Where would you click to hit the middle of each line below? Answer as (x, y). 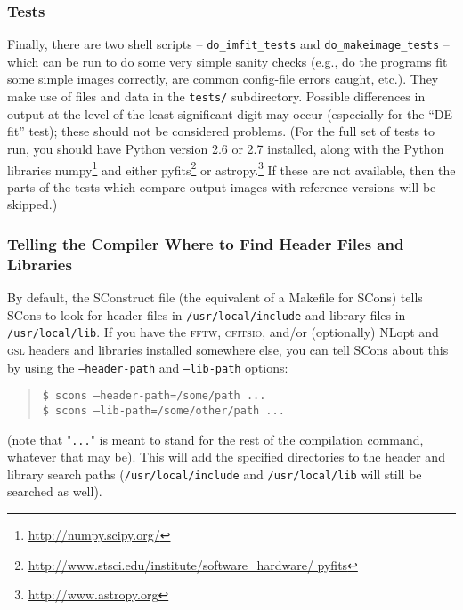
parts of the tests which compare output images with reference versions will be (222, 186)
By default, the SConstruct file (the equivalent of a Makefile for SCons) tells (215, 297)
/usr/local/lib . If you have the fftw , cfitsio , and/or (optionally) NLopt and (223, 332)
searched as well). (55, 491)
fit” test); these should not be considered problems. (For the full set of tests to (221, 131)
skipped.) (32, 204)
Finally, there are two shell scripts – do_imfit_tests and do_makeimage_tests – (228, 44)
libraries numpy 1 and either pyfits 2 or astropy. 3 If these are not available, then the (231, 168)
